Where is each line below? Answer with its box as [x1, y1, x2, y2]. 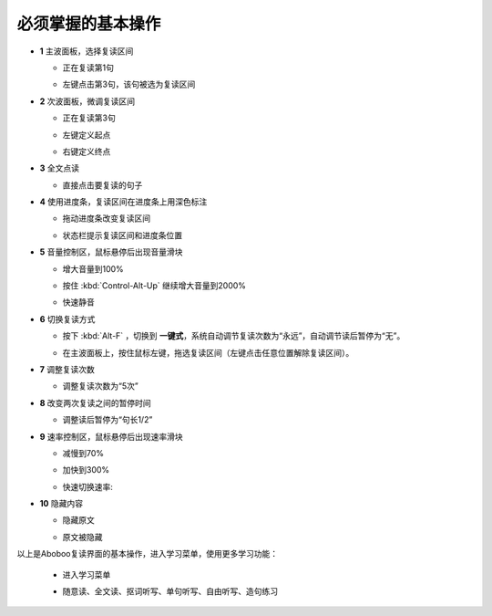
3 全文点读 [39, 162, 79, 173]
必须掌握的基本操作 [16, 14, 161, 34]
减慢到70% [62, 447, 105, 458]
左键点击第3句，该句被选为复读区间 [62, 78, 196, 90]
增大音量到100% [62, 263, 125, 274]
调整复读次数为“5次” [62, 381, 138, 392]
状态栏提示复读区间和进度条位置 [62, 229, 182, 241]
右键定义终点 [62, 146, 111, 157]
